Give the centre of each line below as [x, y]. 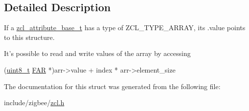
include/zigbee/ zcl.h [34, 102]
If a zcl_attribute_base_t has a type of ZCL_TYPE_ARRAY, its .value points [125, 28]
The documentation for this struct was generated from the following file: [112, 86]
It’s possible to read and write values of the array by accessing [97, 53]
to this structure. [29, 37]
